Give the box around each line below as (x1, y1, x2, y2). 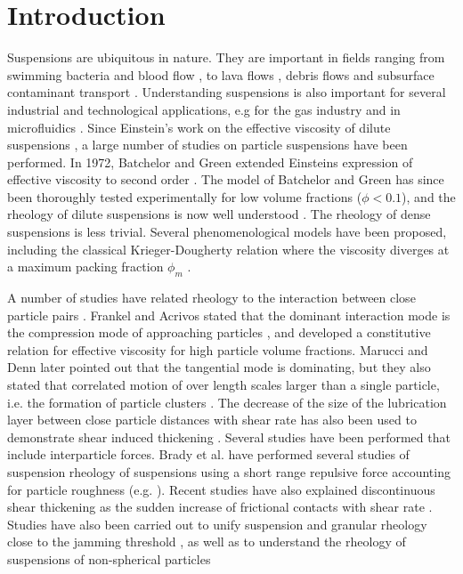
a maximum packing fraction (7, 257, 164, 276)
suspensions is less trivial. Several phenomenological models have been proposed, (7, 222, 447, 241)
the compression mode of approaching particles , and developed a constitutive (7, 323, 431, 342)
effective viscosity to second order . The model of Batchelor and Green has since (7, 170, 444, 189)
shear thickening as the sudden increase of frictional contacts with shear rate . (7, 497, 433, 516)
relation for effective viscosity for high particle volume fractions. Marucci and (7, 340, 428, 359)
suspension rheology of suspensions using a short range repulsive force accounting (7, 462, 451, 481)
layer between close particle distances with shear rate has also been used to (7, 410, 417, 429)
